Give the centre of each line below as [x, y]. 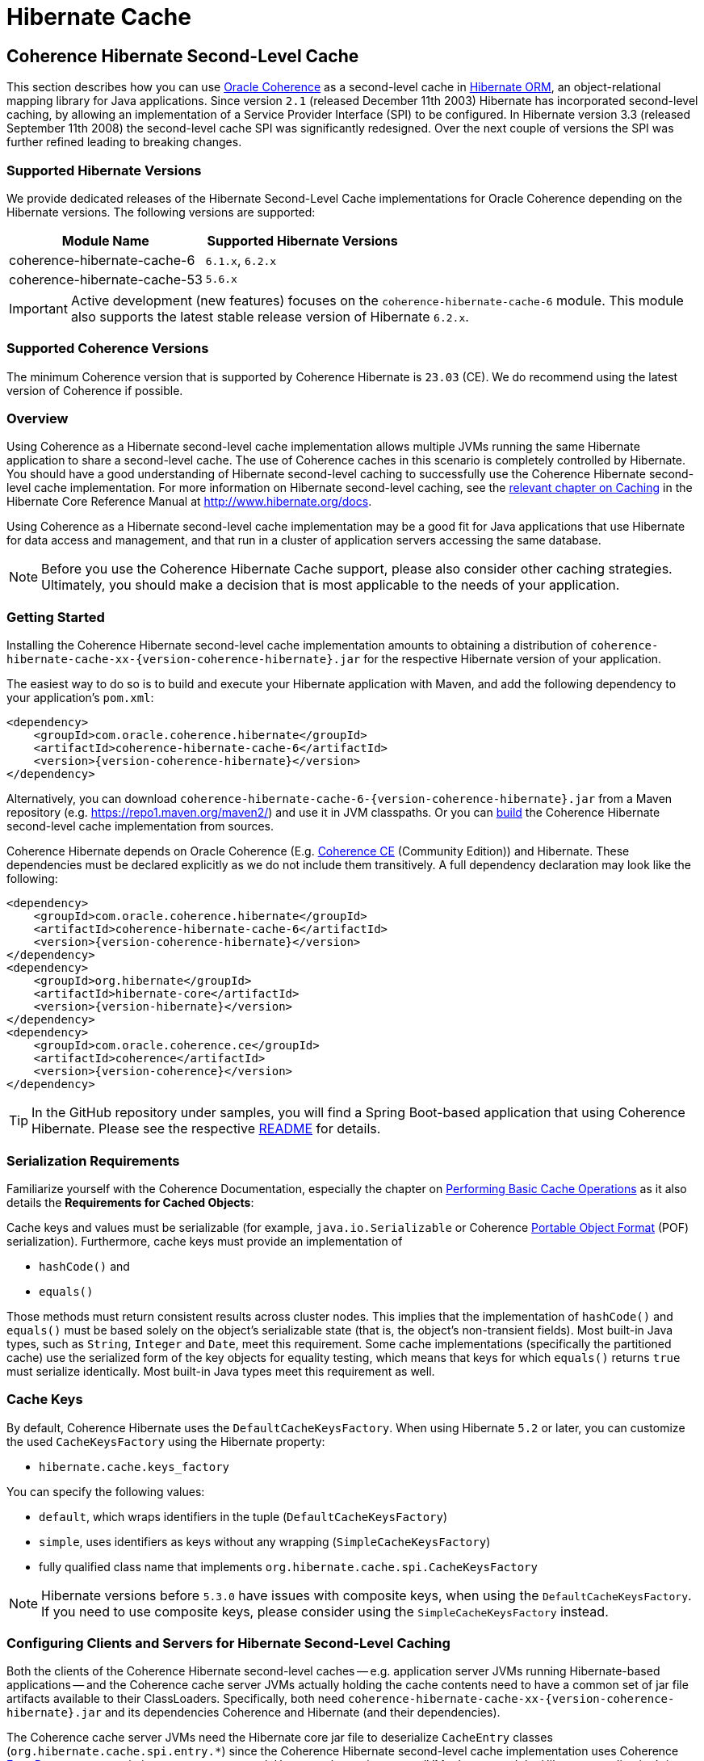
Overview [38, 419]
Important [38, 308]
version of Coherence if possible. [95, 390]
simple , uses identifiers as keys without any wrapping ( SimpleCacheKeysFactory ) [265, 1541]
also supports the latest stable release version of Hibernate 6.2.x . [270, 316]
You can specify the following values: [106, 1491]
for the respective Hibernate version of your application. [513, 659]
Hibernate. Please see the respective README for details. [206, 1129]
